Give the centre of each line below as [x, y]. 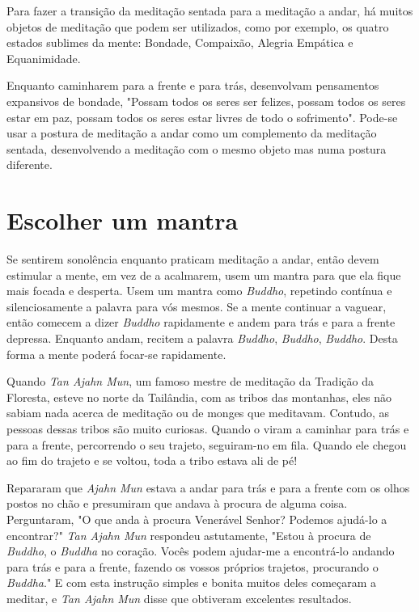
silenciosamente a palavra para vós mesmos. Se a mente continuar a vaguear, [197, 306]
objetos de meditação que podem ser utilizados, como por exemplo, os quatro [198, 26]
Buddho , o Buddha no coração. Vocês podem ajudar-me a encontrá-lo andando [201, 551]
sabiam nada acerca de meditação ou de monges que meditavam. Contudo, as [198, 413]
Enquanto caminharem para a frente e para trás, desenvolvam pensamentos [193, 85]
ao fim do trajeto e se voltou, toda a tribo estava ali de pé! [152, 460]
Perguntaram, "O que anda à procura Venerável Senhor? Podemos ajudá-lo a [197, 519]
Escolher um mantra [123, 220]
